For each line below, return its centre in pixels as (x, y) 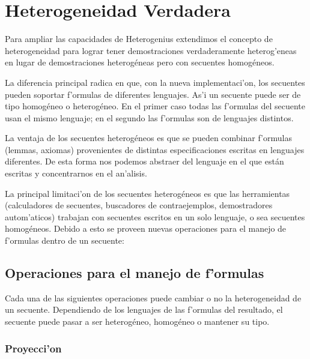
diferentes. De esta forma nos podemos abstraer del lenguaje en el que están (144, 161)
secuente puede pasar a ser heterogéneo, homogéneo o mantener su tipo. (137, 321)
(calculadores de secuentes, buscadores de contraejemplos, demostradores (139, 205)
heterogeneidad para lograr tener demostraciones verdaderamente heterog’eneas (151, 50)
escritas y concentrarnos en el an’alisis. (76, 173)
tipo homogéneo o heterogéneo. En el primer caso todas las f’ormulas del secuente (155, 106)
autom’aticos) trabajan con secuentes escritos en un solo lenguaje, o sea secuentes (155, 216)
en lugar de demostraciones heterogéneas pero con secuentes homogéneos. (140, 62)
